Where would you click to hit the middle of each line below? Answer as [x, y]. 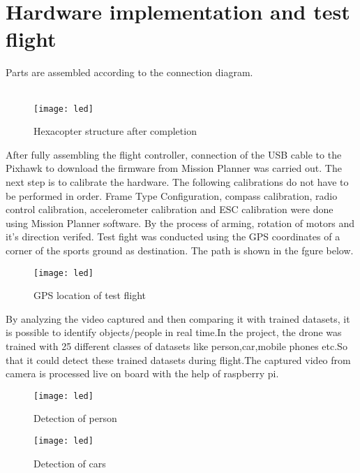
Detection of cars [70, 463]
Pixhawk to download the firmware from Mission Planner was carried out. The [174, 168]
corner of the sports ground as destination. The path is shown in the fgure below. [180, 250]
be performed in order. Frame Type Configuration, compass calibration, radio [172, 195]
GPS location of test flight [90, 295]
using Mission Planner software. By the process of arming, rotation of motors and [180, 223]
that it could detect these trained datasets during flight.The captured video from [178, 359]
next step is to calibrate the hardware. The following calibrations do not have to [177, 181]
